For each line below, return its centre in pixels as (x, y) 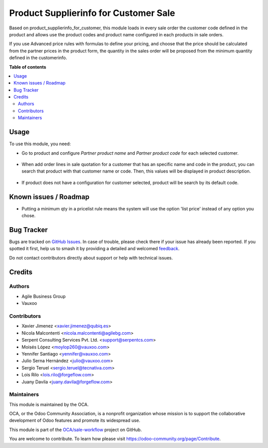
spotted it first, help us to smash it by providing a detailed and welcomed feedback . (94, 249)
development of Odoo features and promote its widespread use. (75, 421)
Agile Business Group (44, 296)
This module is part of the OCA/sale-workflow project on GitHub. (75, 430)
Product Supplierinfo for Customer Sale (92, 13)
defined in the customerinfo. (38, 58)
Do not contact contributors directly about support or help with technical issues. (91, 258)
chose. (29, 216)
